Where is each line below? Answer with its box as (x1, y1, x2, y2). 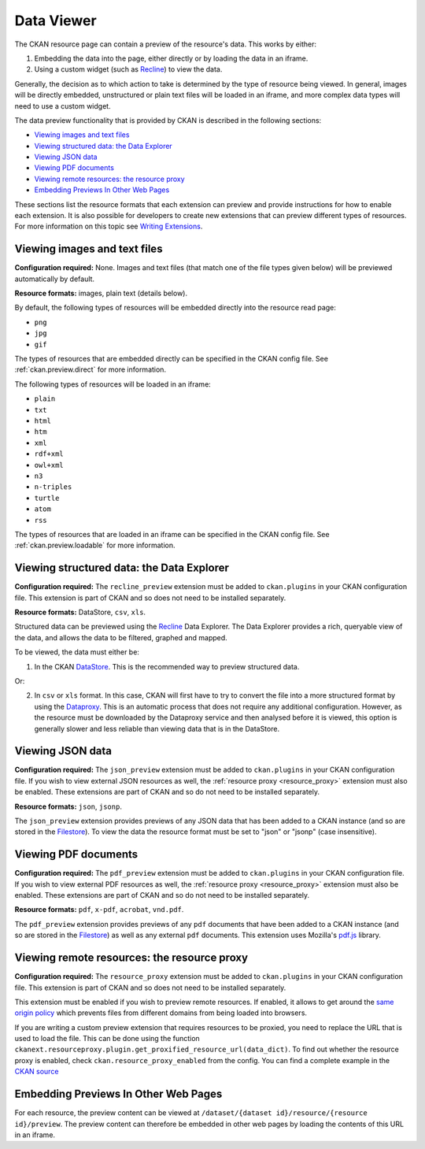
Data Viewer (14, 12, 98, 29)
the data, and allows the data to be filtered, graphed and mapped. (14, 632, 227, 642)
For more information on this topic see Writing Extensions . (14, 221, 203, 232)
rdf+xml (34, 450, 65, 458)
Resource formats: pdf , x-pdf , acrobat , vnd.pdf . (14, 905, 184, 914)
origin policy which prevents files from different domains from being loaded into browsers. (14, 1008, 307, 1017)
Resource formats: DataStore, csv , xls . (14, 607, 146, 617)
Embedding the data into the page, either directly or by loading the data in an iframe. (34, 54, 309, 63)
